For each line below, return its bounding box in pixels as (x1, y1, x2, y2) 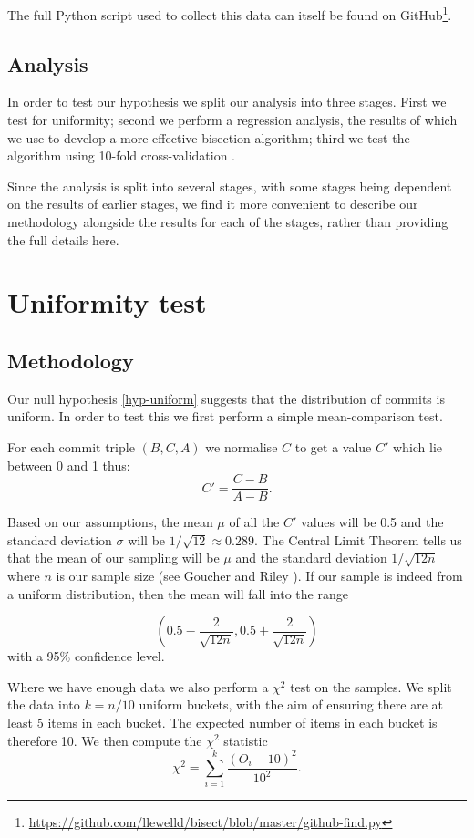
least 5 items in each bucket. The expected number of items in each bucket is (7, 712, 438, 731)
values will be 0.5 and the (301, 512, 444, 532)
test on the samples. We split (290, 677, 452, 696)
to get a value (294, 437, 372, 456)
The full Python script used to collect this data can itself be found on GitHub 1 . (7, 3, 452, 24)
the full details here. (7, 230, 119, 249)
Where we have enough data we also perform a (7, 677, 269, 696)
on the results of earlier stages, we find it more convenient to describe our (7, 194, 418, 213)
